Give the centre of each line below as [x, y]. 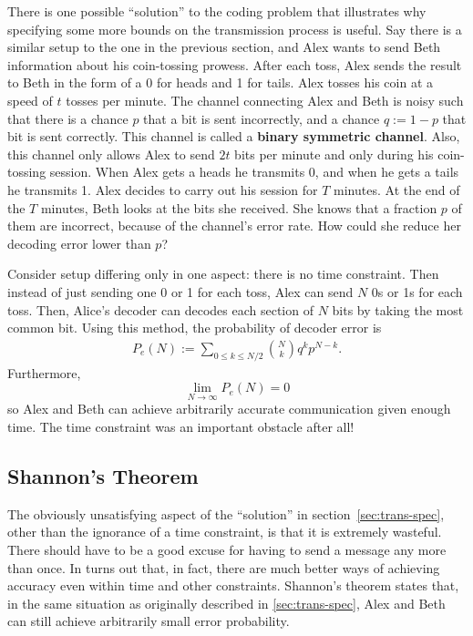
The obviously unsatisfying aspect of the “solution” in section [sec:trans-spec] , [226, 513]
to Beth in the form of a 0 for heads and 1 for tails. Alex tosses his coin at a [221, 82]
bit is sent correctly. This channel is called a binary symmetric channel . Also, [234, 136]
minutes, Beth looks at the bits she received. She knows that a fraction [239, 207]
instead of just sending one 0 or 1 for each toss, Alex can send [180, 291]
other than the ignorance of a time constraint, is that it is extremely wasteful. [225, 532]
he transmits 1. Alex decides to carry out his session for [163, 189]
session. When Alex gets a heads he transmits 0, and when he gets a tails [254, 172]
